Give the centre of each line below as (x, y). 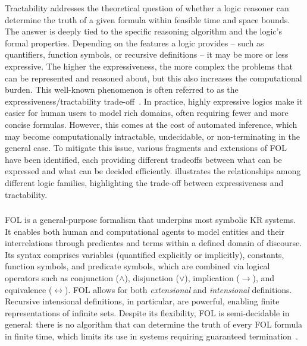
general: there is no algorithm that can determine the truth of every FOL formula (154, 324)
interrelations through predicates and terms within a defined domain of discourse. (153, 243)
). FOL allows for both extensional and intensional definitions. (178, 289)
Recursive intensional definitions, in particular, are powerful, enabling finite (142, 301)
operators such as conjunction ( (62, 277)
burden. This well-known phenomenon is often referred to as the (122, 89)
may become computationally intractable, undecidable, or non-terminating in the (152, 136)
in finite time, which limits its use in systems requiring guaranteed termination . (151, 336)
